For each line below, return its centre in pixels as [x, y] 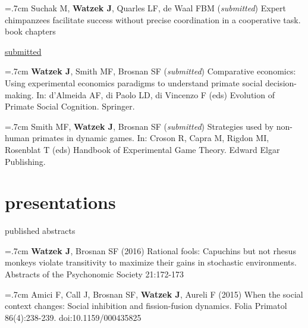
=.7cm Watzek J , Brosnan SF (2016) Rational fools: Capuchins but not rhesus [150, 250]
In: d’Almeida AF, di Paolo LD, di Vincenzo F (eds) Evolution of [155, 94]
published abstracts [40, 231]
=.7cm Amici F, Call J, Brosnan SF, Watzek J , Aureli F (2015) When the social [154, 294]
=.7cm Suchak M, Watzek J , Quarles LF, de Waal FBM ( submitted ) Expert [145, 8]
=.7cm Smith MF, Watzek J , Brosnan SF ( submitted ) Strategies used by [139, 126]
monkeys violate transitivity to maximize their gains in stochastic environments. [151, 262]
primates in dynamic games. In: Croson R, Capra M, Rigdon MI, [151, 138]
